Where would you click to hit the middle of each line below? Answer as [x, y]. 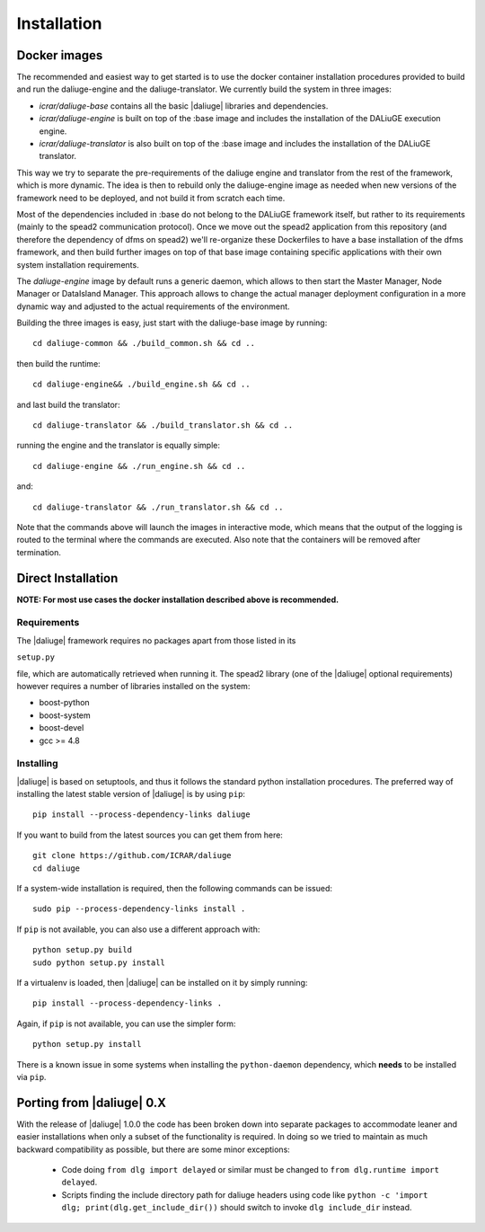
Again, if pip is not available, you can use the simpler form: [126, 1024]
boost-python [64, 703]
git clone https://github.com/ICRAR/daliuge [132, 855]
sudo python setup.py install [99, 962]
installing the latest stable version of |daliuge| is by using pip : [131, 794]
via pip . [31, 1077]
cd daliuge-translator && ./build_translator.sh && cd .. [163, 425]
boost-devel [62, 728]
